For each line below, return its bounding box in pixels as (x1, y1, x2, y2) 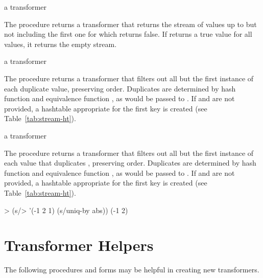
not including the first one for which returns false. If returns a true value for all (4, 29, 252, 39)
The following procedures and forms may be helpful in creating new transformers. (4, 264, 259, 275)
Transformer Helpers (4, 235, 154, 256)
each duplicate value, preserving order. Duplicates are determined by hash (4, 83, 236, 94)
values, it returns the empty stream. (4, 38, 117, 49)
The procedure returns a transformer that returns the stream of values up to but (4, 18, 257, 29)
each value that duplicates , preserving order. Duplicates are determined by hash (4, 157, 256, 168)
